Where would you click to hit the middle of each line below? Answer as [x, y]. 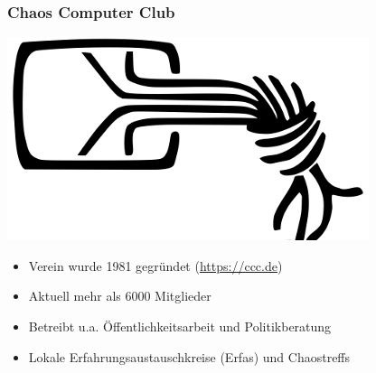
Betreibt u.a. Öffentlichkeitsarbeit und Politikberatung [180, 326]
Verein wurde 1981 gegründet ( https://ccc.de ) [155, 265]
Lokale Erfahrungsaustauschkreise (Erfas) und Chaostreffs [189, 356]
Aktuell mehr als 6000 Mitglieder [120, 296]
